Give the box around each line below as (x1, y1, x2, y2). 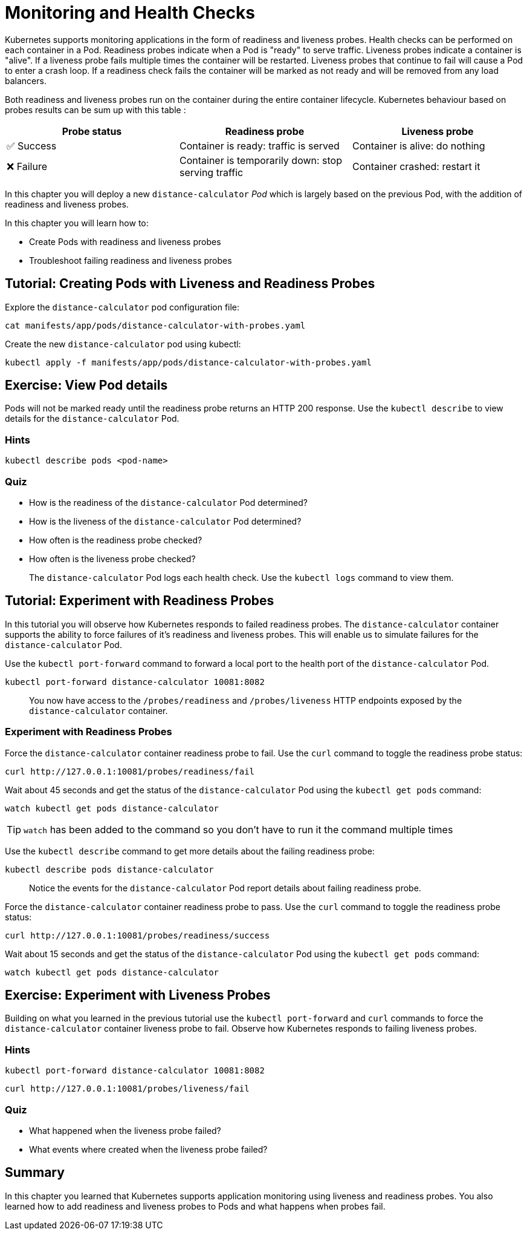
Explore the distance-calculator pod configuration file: (5, 301, 240, 312)
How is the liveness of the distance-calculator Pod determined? (29, 516, 302, 526)
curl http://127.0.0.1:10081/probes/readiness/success (5, 930, 270, 940)
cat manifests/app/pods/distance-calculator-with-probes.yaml (5, 320, 306, 330)
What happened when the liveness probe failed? (29, 1125, 221, 1136)
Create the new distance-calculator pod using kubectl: (5, 338, 241, 349)
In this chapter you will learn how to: (5, 217, 149, 228)
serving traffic (179, 166, 244, 179)
